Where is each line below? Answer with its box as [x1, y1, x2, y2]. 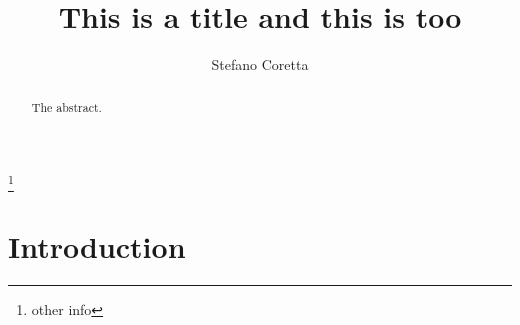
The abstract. [31, 98, 102, 115]
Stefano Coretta [211, 54, 309, 75]
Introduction [8, 225, 186, 266]
